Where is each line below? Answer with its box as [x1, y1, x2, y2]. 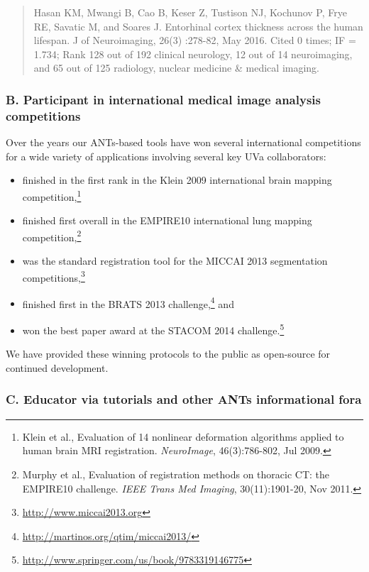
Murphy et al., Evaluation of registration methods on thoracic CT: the [22, 466, 330, 481]
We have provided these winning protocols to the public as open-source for [6, 346, 331, 361]
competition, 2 [22, 227, 82, 244]
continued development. [6, 360, 109, 375]
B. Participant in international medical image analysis [6, 90, 321, 108]
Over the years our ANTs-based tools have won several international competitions [6, 135, 361, 150]
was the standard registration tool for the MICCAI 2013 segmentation [22, 253, 328, 268]
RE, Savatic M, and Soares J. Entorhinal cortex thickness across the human [33, 18, 363, 33]
